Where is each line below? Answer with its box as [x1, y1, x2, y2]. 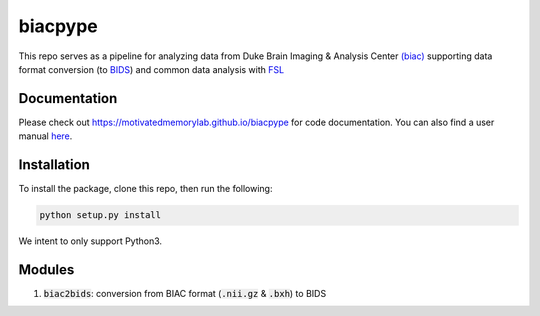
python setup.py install [39, 210, 162, 221]
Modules [18, 261, 75, 278]
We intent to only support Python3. [18, 235, 163, 247]
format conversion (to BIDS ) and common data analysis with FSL [18, 63, 285, 75]
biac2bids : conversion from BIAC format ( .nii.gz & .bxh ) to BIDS [43, 288, 327, 300]
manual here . [18, 130, 73, 142]
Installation [18, 156, 90, 174]
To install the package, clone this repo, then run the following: [18, 183, 273, 195]
